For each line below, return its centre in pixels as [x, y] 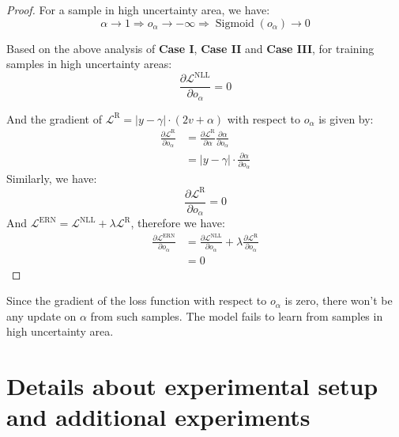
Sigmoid [235, 23]
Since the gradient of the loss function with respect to [137, 300]
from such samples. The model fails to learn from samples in [237, 315]
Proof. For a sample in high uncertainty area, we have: [138, 9]
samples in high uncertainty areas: [89, 64]
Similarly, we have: [52, 179]
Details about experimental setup [192, 386]
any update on [41, 315]
